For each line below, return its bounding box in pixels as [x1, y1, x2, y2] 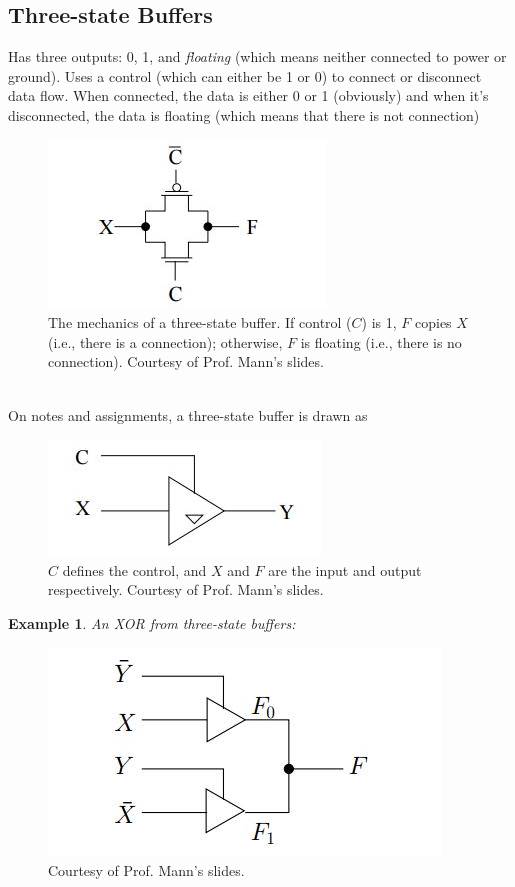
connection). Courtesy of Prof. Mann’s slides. [48, 351, 324, 372]
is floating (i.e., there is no [300, 331, 462, 352]
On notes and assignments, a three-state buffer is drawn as [8, 404, 368, 425]
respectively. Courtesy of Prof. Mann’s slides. [48, 579, 324, 600]
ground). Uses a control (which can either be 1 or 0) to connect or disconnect [8, 65, 482, 86]
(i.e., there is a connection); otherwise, [48, 331, 283, 352]
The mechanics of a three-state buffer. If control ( [48, 312, 352, 333]
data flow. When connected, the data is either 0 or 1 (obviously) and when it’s [8, 85, 489, 106]
